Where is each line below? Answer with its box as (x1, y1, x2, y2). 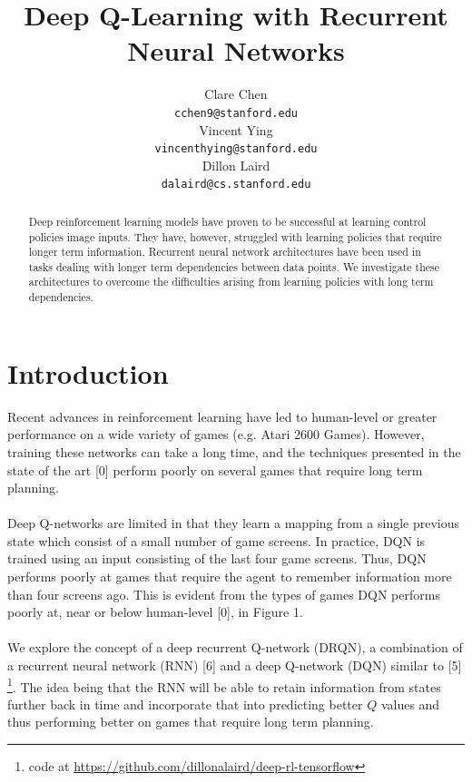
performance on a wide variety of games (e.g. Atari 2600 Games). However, (7, 425, 425, 444)
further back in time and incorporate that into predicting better (7, 694, 363, 713)
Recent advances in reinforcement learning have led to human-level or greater (7, 406, 438, 425)
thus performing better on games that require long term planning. (7, 712, 374, 731)
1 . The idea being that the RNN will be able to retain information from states (7, 674, 441, 696)
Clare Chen (204, 84, 268, 103)
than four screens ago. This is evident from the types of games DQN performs (7, 584, 440, 603)
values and (380, 694, 440, 713)
